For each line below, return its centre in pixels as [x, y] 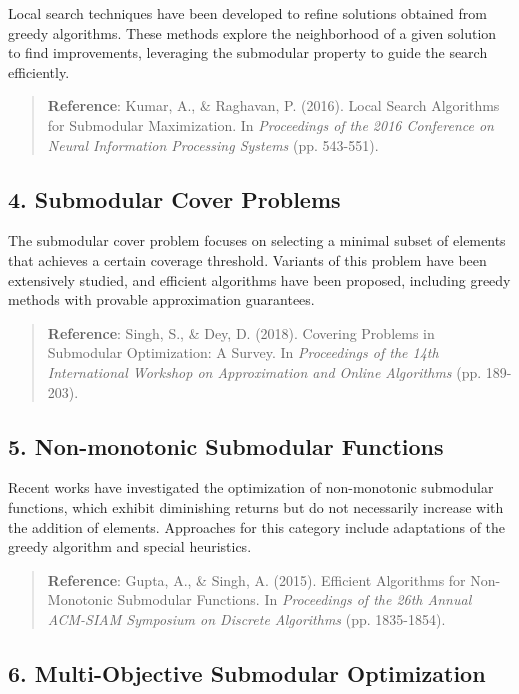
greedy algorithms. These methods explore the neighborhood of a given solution [252, 32]
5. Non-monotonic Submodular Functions [226, 445]
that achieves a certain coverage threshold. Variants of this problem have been [247, 259]
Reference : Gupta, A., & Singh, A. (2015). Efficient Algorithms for [256, 579]
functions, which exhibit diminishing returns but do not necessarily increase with [256, 506]
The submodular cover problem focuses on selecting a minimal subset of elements [257, 240]
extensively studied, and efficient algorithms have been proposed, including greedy [259, 279]
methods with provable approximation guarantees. [161, 299]
